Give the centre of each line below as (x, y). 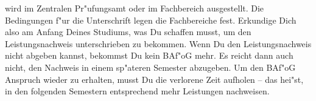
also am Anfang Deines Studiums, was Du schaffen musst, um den (128, 32)
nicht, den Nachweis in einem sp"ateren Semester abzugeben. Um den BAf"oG (150, 67)
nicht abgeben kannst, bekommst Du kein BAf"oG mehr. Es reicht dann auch (149, 55)
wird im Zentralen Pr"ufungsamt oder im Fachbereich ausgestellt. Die (135, 8)
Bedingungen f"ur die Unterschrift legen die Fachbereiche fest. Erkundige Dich (151, 20)
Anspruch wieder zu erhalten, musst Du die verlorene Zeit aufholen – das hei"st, (154, 79)
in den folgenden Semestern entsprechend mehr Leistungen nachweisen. (137, 91)
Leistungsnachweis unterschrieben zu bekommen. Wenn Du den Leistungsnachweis (158, 43)
